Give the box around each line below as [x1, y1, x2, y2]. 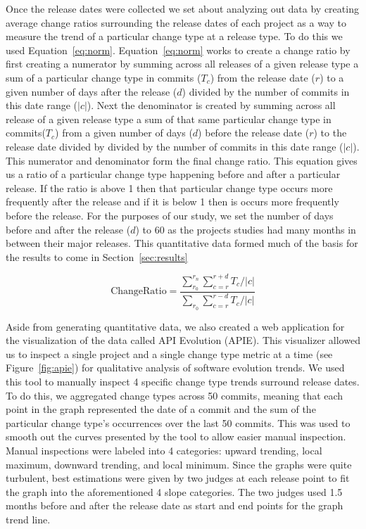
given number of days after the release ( [6, 84, 177, 98]
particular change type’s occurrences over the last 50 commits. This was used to [6, 415, 351, 430]
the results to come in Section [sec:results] [6, 249, 188, 264]
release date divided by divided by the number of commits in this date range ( [6, 139, 343, 153]
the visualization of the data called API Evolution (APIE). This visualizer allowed [6, 333, 360, 348]
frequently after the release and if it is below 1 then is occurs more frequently [6, 194, 339, 209]
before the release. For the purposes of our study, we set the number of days [6, 208, 334, 222]
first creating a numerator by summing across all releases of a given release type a [6, 56, 359, 71]
